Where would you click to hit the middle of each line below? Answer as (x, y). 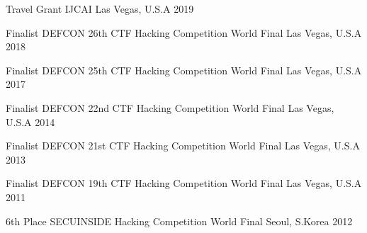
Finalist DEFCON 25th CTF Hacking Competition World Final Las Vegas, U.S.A (184, 70)
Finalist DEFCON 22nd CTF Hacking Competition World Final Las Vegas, (170, 107)
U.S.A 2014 (30, 121)
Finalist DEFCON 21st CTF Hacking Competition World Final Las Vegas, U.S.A (183, 146)
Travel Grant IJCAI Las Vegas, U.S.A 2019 (100, 8)
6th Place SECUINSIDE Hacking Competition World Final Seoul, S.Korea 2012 (179, 221)
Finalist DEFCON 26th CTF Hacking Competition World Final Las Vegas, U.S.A (184, 32)
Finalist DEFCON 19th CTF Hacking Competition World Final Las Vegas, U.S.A (184, 183)
